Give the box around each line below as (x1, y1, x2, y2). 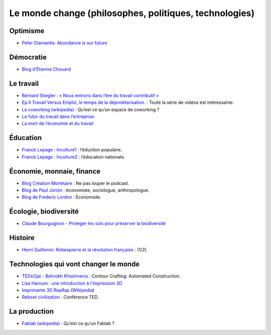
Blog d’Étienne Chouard (22, 66, 71, 72)
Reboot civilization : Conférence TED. (22, 294, 99, 300)
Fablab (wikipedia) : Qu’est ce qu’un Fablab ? (22, 320, 115, 326)
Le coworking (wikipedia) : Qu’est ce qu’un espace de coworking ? (22, 106, 160, 112)
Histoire (9, 234, 35, 242)
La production (9, 307, 54, 316)
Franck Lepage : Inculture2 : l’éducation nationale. (22, 153, 125, 160)
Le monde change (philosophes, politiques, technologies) (9, 8, 255, 19)
